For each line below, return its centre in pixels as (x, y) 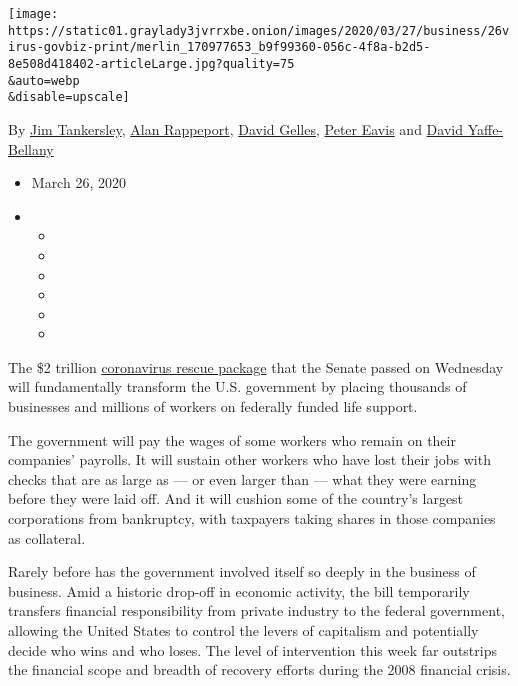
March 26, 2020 (78, 182)
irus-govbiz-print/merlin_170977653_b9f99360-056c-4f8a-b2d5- (219, 47)
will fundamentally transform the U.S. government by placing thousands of (237, 386)
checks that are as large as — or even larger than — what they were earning (242, 478)
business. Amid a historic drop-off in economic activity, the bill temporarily (239, 590)
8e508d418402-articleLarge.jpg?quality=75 (151, 63)
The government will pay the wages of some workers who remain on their (232, 439)
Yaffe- (485, 128)
